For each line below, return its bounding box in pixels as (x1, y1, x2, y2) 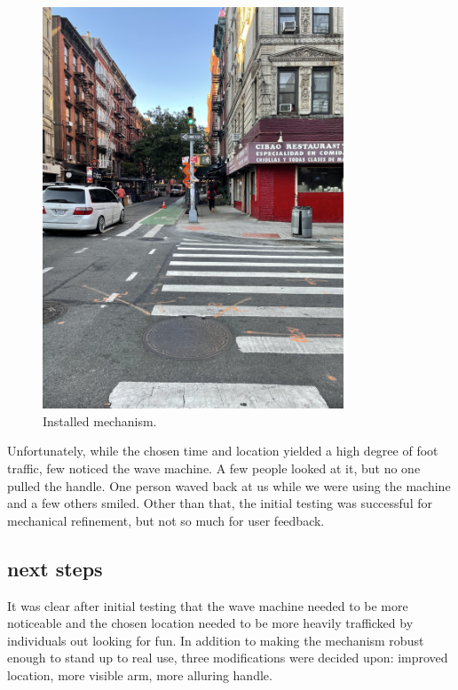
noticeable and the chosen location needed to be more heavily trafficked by (7, 614, 414, 632)
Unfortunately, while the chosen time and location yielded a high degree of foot (7, 441, 438, 460)
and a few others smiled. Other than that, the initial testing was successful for (7, 494, 432, 512)
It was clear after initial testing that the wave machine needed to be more (7, 596, 408, 615)
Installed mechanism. (43, 411, 157, 430)
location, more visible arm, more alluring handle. (7, 665, 272, 684)
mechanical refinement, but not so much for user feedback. (7, 511, 325, 529)
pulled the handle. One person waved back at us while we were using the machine (7, 476, 451, 495)
